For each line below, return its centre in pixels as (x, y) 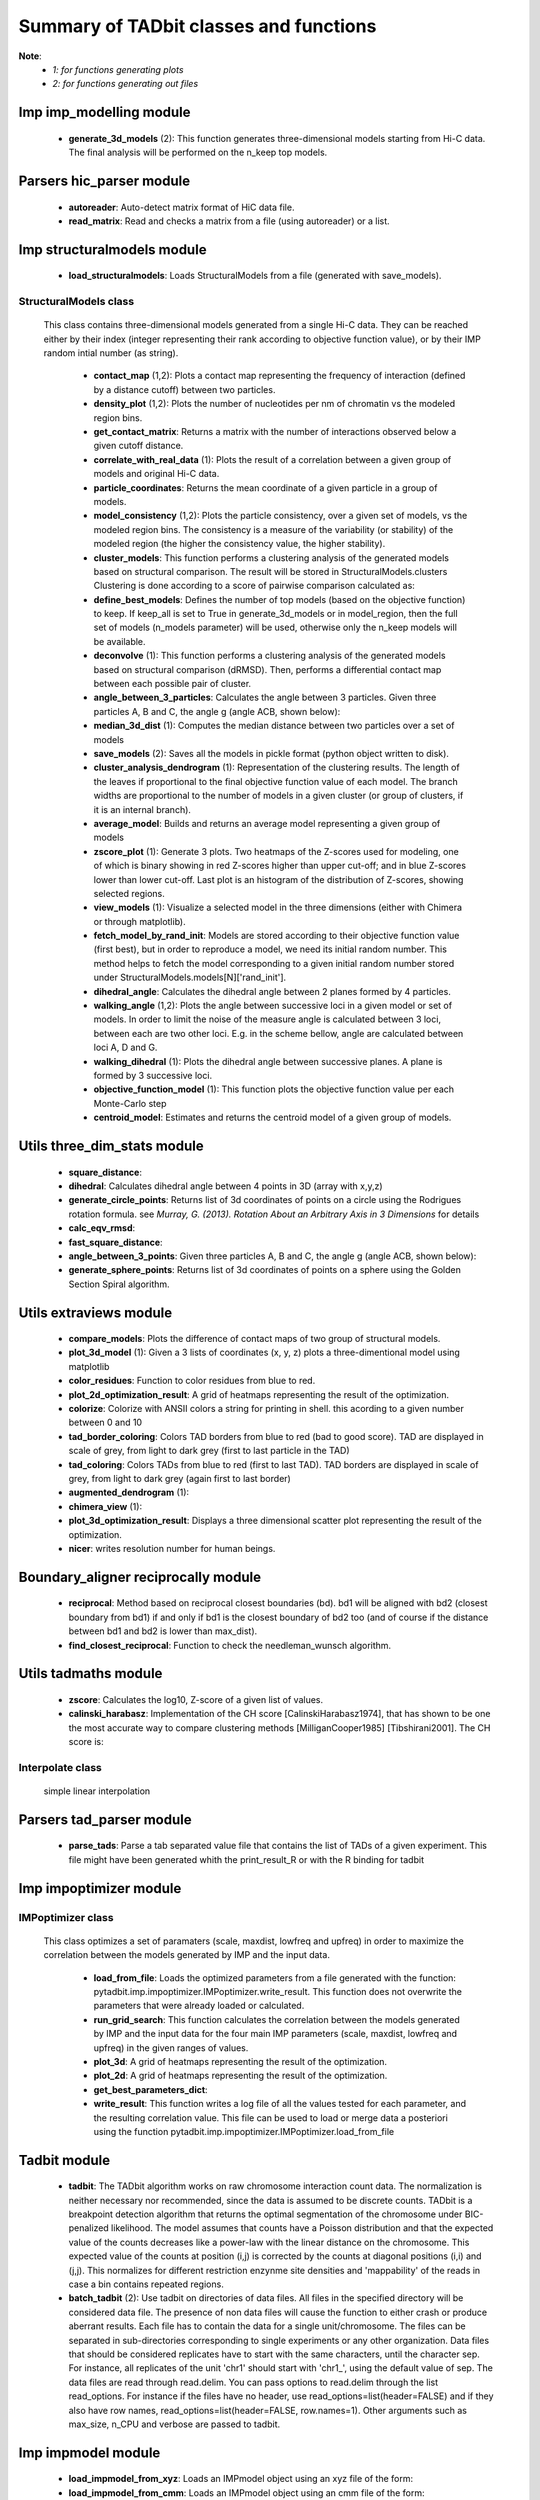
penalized (88, 2228)
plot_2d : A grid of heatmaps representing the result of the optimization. (240, 2076)
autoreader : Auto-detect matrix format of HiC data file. (181, 207)
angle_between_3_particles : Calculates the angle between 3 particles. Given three (265, 697)
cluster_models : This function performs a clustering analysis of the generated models (271, 557)
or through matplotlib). (139, 921)
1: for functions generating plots (118, 69)
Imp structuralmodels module (112, 249)
